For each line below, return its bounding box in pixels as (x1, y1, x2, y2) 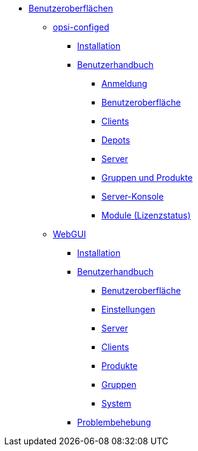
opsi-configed (53, 22, 109, 32)
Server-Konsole (101, 191, 164, 202)
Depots (101, 135, 131, 145)
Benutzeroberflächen (29, 3, 113, 13)
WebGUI (53, 229, 86, 239)
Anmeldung (101, 78, 148, 89)
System (101, 398, 132, 409)
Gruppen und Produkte (101, 172, 193, 183)
